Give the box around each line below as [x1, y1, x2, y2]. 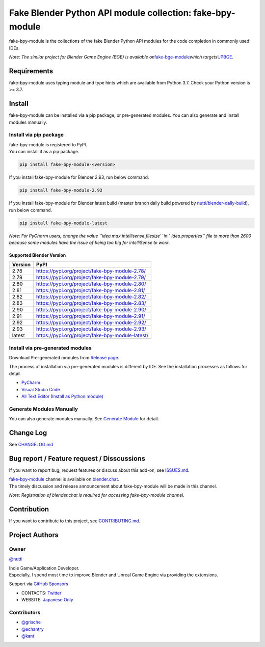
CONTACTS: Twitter [21, 590, 62, 596]
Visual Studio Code [21, 386, 60, 392]
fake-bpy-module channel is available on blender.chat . [9, 476, 120, 482]
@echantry [21, 626, 44, 632]
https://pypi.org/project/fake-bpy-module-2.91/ [36, 313, 145, 320]
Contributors [9, 609, 41, 616]
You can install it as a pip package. [9, 149, 79, 155]
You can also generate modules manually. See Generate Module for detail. [9, 416, 159, 422]
